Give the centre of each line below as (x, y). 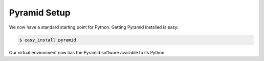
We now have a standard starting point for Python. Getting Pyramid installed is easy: (94, 27)
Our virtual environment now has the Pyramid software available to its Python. (87, 52)
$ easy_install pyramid (48, 40)
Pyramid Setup (40, 13)
